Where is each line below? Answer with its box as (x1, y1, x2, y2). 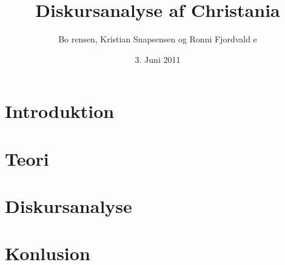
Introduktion (5, 99, 115, 123)
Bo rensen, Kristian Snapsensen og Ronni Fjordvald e (58, 33, 257, 45)
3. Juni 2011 (135, 53, 181, 65)
